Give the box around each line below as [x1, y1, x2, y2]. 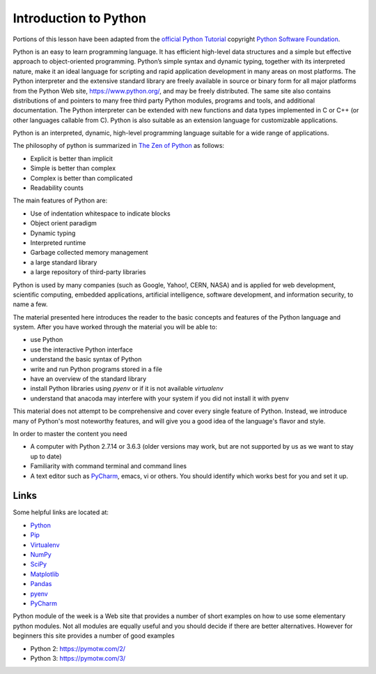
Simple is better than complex [30, 164, 116, 172]
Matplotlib [30, 569, 59, 578]
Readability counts [30, 184, 84, 192]
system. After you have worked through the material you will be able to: [13, 323, 217, 331]
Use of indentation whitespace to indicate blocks [30, 209, 171, 218]
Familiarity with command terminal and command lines [30, 462, 187, 470]
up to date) [30, 452, 62, 460]
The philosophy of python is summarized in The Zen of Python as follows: [13, 142, 225, 150]
